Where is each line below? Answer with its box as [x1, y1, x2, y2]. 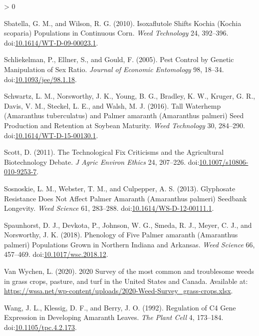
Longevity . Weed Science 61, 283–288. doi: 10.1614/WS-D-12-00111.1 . [4, 203, 214, 213]
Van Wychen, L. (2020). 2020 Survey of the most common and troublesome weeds [4, 266, 254, 276]
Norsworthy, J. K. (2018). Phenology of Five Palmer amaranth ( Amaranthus [4, 229, 238, 240]
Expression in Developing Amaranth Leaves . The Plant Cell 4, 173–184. [4, 312, 224, 322]
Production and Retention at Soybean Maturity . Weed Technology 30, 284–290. [4, 120, 245, 130]
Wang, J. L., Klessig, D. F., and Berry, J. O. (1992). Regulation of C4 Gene [4, 302, 236, 312]
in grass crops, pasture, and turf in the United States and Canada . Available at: [4, 275, 248, 286]
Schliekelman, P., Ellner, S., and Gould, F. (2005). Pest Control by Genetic [4, 54, 234, 65]
